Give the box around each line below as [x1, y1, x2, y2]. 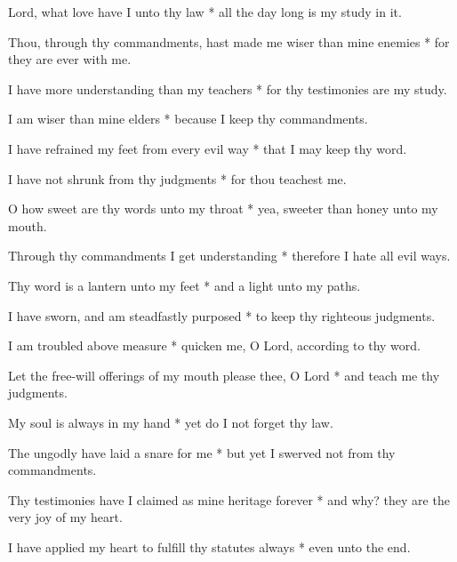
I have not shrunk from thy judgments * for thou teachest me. [8, 169, 347, 188]
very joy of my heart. [8, 508, 123, 526]
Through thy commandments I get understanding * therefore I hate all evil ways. [8, 246, 451, 265]
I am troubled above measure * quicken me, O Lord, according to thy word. [8, 336, 421, 355]
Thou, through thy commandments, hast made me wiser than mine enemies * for [8, 32, 450, 51]
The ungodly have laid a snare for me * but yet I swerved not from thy [8, 443, 396, 462]
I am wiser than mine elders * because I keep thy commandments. [8, 109, 368, 128]
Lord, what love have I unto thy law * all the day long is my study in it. [8, 3, 402, 20]
